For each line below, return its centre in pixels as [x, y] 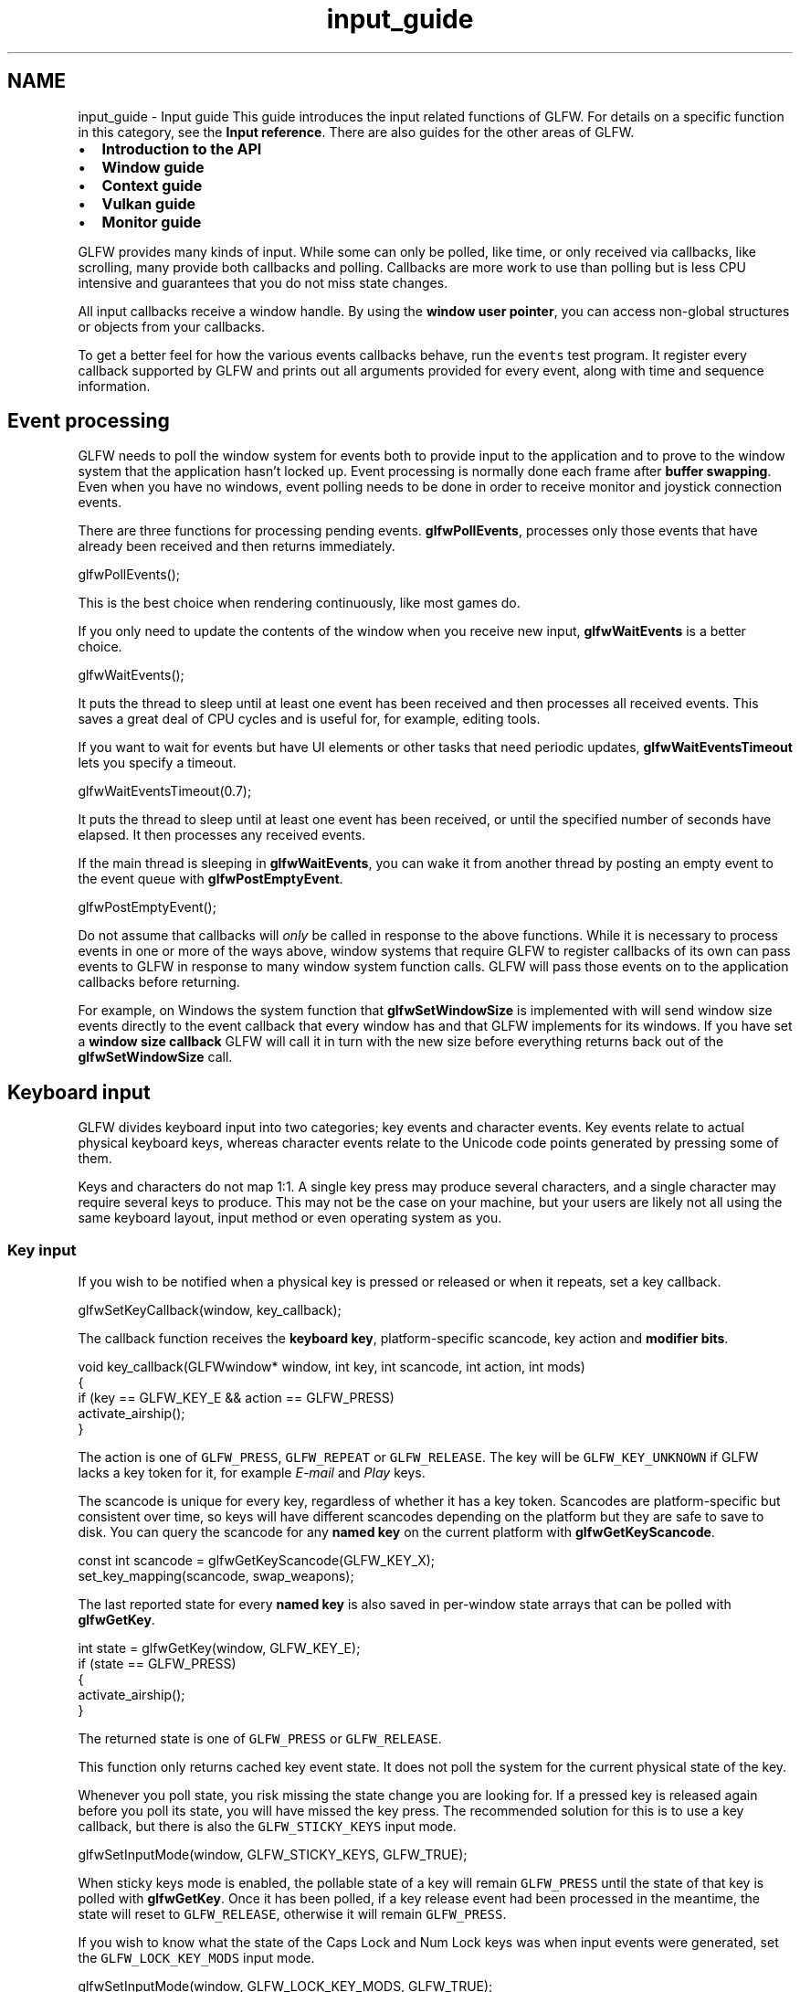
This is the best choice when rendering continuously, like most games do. [299, 603]
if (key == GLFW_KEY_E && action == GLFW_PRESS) [236, 1398]
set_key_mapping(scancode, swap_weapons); [216, 1576]
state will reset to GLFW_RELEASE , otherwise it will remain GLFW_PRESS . [292, 1914]
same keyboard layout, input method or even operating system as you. [290, 1218]
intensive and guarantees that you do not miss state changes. [263, 282]
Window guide [153, 167]
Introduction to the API [182, 148]
